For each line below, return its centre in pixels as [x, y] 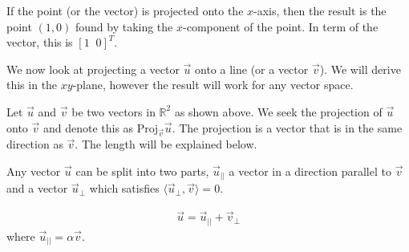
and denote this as [88, 127]
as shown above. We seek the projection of [278, 111]
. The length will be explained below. [166, 144]
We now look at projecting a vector [93, 69]
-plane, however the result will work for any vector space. [213, 85]
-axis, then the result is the [320, 10]
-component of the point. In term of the [281, 26]
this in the [32, 85]
